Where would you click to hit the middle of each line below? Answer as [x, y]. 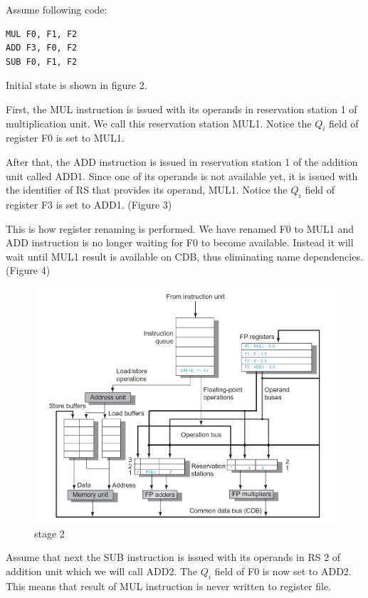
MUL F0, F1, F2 [42, 34]
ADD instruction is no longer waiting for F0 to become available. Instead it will [180, 242]
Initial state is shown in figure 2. [77, 85]
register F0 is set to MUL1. [65, 138]
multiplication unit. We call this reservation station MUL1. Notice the [159, 123]
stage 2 [49, 533]
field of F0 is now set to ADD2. [283, 571]
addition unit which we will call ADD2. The [102, 571]
